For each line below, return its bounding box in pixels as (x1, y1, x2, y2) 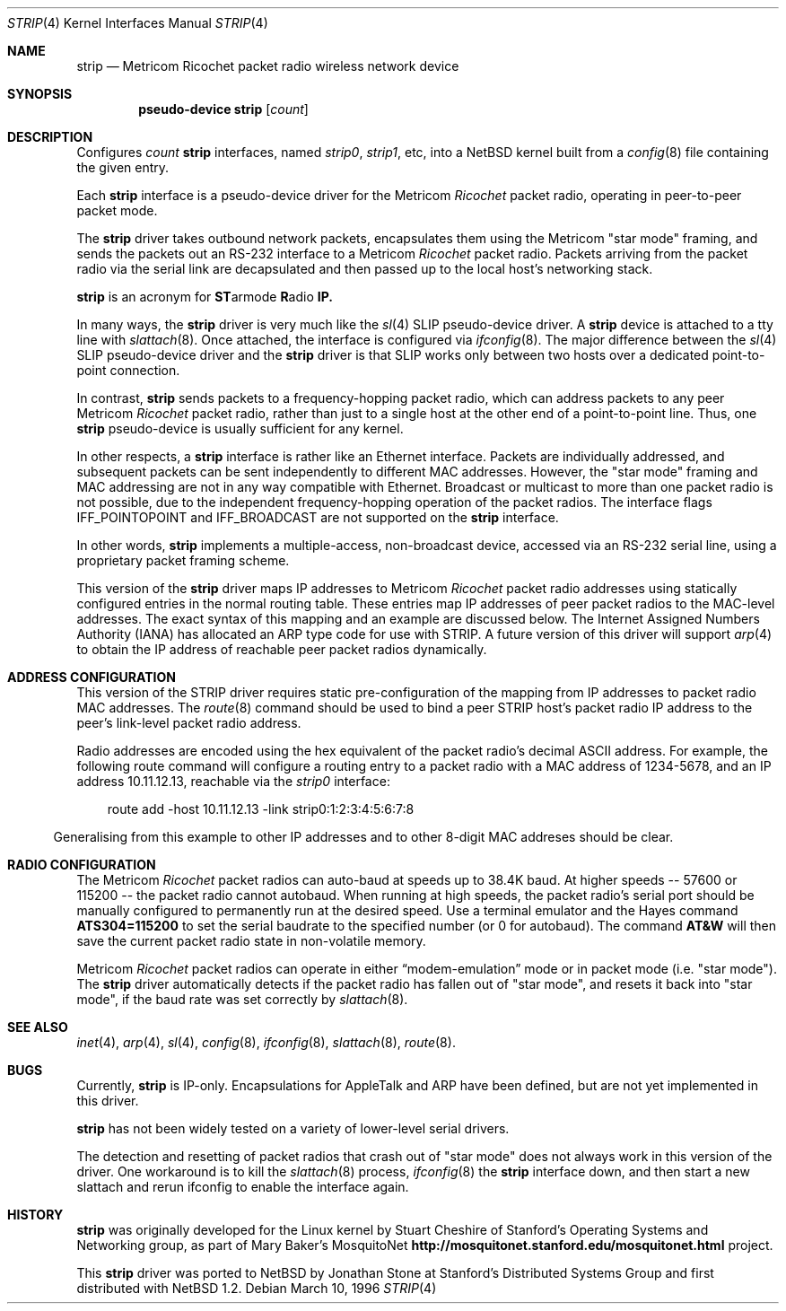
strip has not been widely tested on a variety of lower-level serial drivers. (76, 1121, 510, 1136)
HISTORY (7, 1207, 64, 1222)
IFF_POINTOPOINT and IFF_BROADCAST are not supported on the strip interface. (76, 510, 559, 525)
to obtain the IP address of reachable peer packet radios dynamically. (76, 642, 487, 657)
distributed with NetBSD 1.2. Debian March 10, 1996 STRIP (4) (76, 1280, 437, 1296)
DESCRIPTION (7, 129, 93, 144)
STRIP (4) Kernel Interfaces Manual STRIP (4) (7, 15, 268, 31)
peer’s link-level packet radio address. (76, 715, 301, 730)
